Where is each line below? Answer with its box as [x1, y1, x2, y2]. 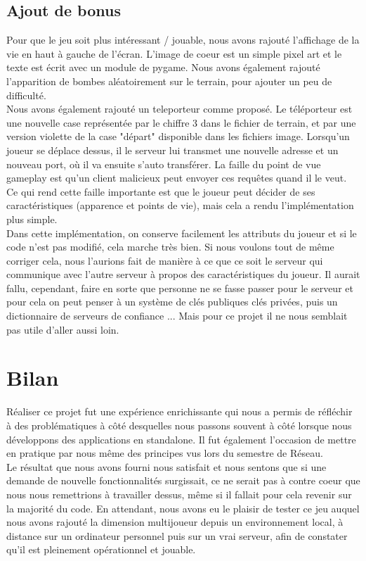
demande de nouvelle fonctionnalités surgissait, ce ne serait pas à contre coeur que [6, 473, 360, 488]
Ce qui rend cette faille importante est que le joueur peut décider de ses [6, 184, 315, 198]
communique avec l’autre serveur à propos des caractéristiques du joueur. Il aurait [6, 267, 360, 282]
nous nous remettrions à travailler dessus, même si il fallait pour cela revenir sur [6, 486, 352, 501]
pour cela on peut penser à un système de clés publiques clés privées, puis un [6, 294, 338, 309]
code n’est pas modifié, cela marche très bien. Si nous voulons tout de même [6, 239, 334, 254]
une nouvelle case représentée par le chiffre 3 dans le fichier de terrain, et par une [6, 115, 356, 130]
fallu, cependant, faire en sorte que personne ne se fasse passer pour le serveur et [6, 280, 353, 295]
